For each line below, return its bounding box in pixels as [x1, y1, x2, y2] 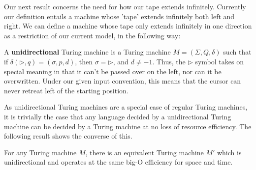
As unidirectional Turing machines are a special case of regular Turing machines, [4, 102, 248, 112]
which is [217, 147, 242, 157]
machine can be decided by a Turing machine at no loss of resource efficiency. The [4, 121, 252, 131]
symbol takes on [195, 56, 244, 66]
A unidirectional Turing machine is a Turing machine [4, 47, 171, 57]
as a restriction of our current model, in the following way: [4, 30, 181, 40]
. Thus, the [152, 56, 186, 66]
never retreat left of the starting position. [4, 85, 128, 95]
